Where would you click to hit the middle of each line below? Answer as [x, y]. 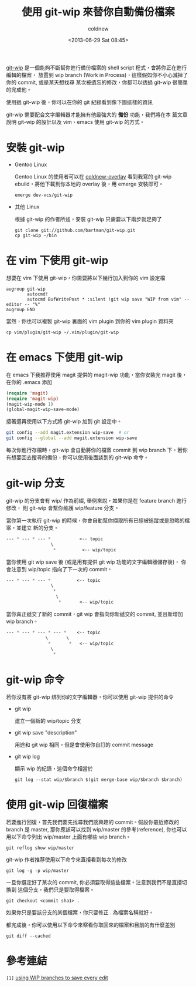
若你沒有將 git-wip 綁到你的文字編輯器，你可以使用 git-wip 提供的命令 [90, 697]
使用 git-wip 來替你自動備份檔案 [98, 12]
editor [14, 304]
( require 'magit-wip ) [32, 399]
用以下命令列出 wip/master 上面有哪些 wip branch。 [69, 837]
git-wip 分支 [35, 484]
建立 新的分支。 [40, 528]
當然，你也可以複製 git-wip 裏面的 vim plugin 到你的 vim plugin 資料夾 [90, 321]
